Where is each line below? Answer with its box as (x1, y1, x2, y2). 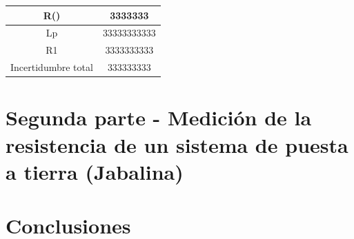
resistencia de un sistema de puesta (6, 130, 348, 158)
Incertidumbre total (10, 60, 93, 74)
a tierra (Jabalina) (6, 157, 184, 185)
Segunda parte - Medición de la (6, 103, 312, 132)
